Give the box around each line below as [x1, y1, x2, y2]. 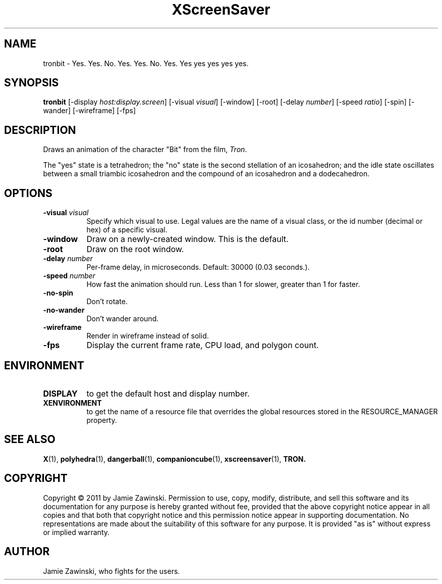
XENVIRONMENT [43, 398, 102, 407]
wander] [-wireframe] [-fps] [43, 106, 136, 115]
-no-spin [43, 288, 73, 298]
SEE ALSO [4, 433, 56, 446]
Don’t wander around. [86, 314, 159, 323]
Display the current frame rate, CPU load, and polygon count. [86, 340, 319, 351]
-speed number [43, 271, 95, 280]
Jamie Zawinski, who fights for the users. [43, 566, 180, 575]
